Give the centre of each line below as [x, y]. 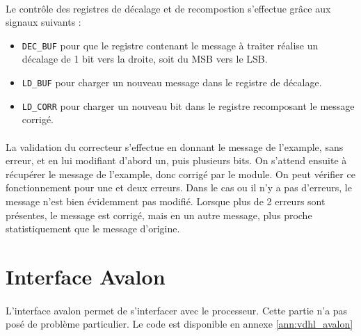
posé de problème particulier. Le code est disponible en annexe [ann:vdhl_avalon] [179, 324]
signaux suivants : [43, 22]
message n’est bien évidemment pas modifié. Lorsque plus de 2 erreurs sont [166, 201]
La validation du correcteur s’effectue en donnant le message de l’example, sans [175, 146]
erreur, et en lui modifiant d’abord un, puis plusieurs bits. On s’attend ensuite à [176, 160]
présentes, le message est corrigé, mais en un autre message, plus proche [159, 215]
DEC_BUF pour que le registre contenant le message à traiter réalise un [170, 45]
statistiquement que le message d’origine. [93, 229]
